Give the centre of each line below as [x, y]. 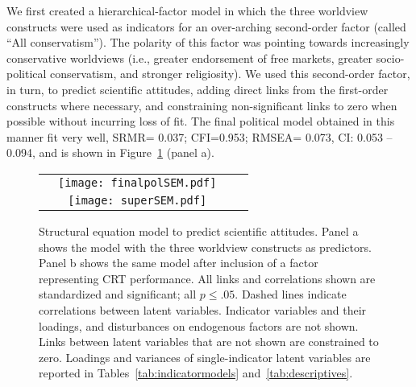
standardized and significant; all [118, 294]
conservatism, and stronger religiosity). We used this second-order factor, [230, 74]
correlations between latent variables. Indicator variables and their [203, 309]
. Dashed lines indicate [291, 294]
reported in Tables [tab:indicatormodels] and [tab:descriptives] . [196, 373]
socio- [390, 58]
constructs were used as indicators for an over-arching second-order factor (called [206, 26]
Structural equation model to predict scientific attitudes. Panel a [199, 231]
